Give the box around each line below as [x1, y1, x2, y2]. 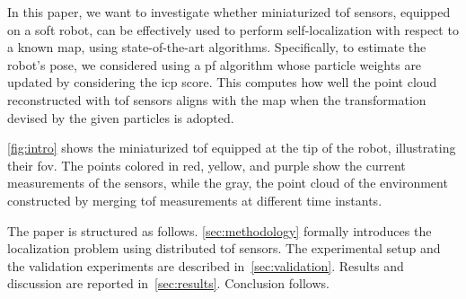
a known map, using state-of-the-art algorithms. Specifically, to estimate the [7, 38, 426, 57]
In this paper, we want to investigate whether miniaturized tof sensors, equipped [7, 3, 451, 21]
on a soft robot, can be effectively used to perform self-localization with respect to [7, 20, 459, 39]
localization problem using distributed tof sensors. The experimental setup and [7, 239, 441, 258]
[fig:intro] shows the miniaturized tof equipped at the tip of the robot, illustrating [7, 138, 456, 157]
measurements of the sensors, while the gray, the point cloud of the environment [7, 173, 448, 192]
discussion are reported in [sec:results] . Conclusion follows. [7, 274, 330, 293]
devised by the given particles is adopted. [7, 108, 234, 127]
